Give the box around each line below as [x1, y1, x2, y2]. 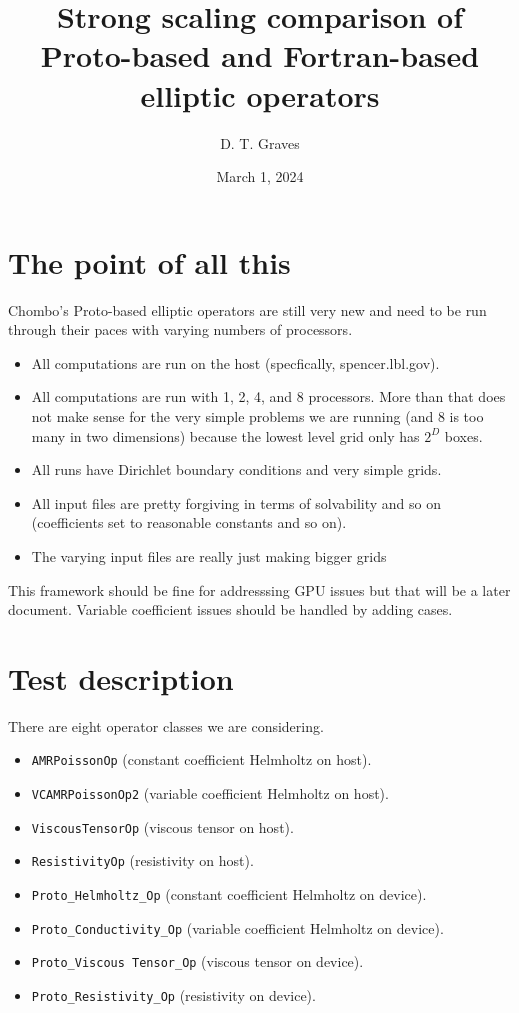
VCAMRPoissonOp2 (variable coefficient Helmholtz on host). [31, 783, 389, 804]
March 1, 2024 [216, 166, 304, 187]
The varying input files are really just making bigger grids [31, 545, 387, 566]
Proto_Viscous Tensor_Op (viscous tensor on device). [31, 951, 364, 972]
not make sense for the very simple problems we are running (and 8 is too [31, 406, 484, 426]
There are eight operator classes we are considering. [8, 715, 324, 736]
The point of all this [8, 241, 291, 282]
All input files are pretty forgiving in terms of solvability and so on [31, 492, 442, 513]
